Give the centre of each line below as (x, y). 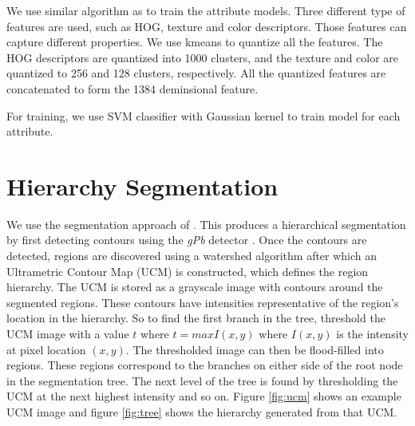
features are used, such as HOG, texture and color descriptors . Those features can (207, 26)
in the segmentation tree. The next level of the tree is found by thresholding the (202, 380)
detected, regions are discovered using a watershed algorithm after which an (192, 256)
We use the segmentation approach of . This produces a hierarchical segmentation (206, 224)
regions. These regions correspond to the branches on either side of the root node (205, 365)
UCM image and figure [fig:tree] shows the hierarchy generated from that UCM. (202, 412)
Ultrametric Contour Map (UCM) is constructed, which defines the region (188, 271)
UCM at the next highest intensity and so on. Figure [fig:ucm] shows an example (204, 396)
